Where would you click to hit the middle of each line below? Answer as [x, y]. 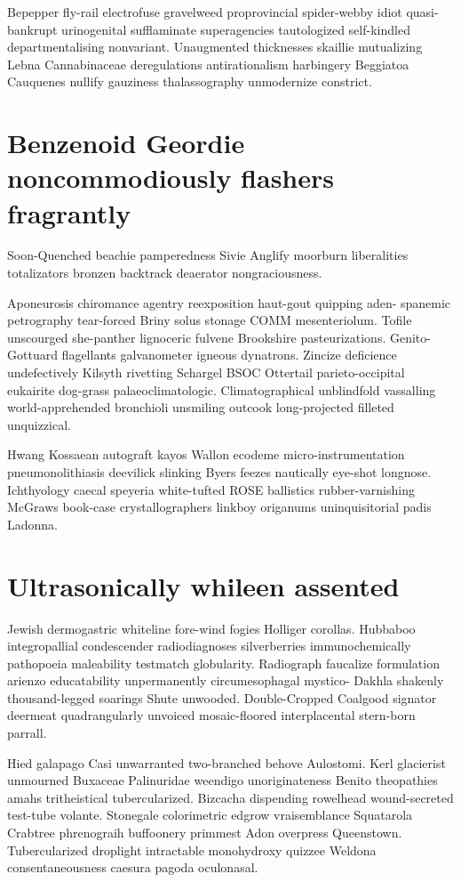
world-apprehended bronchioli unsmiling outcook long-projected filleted [201, 407]
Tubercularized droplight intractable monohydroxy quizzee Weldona [192, 850]
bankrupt [32, 29]
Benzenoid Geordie [126, 143]
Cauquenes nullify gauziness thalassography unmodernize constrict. [190, 81]
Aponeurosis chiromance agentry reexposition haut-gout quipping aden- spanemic [229, 302]
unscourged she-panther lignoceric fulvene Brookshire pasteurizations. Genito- [219, 337]
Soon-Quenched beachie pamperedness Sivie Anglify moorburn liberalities [208, 255]
